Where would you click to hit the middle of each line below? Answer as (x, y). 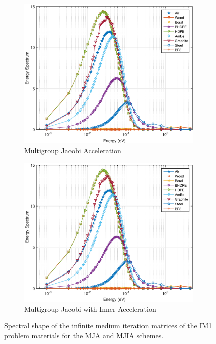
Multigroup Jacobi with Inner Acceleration (90, 308)
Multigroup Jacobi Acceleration (73, 150)
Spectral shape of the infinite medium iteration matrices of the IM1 (108, 326)
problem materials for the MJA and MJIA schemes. (84, 335)
